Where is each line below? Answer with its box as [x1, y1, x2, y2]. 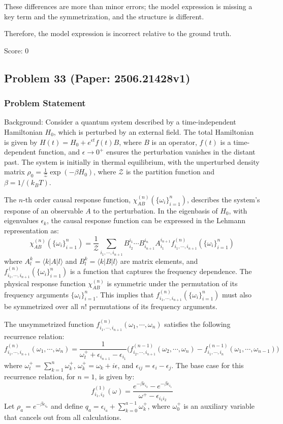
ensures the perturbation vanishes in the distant [106, 146, 256, 157]
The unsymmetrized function [4, 318, 94, 329]
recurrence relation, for [4, 371, 75, 381]
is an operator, [151, 136, 197, 147]
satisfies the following [164, 318, 231, 329]
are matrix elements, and [120, 255, 198, 266]
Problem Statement [4, 97, 86, 109]
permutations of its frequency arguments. [89, 301, 217, 312]
